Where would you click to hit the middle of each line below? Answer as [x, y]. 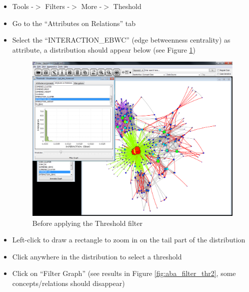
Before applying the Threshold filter [87, 223]
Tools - [23, 6]
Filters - [57, 6]
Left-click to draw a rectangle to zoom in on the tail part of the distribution [129, 240]
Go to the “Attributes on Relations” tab [74, 23]
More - [91, 6]
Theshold [127, 6]
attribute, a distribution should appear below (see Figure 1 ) [104, 49]
